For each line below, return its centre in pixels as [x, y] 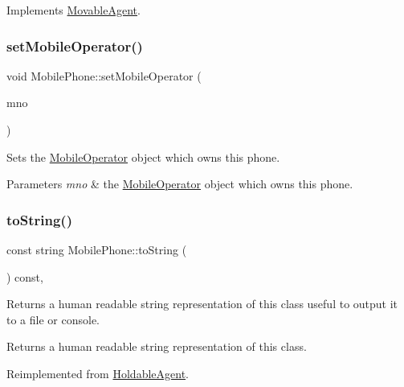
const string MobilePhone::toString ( [97, 249]
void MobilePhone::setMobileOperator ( [104, 75]
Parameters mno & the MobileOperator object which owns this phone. [180, 184]
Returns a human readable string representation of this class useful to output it [202, 304]
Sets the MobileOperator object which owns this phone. [143, 156]
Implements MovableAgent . [73, 10]
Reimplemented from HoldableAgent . [98, 373]
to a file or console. [53, 319]
